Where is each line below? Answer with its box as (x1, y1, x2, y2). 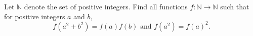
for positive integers (4, 11, 65, 21)
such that (220, 1, 249, 11)
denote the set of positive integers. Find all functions (24, 1, 188, 11)
